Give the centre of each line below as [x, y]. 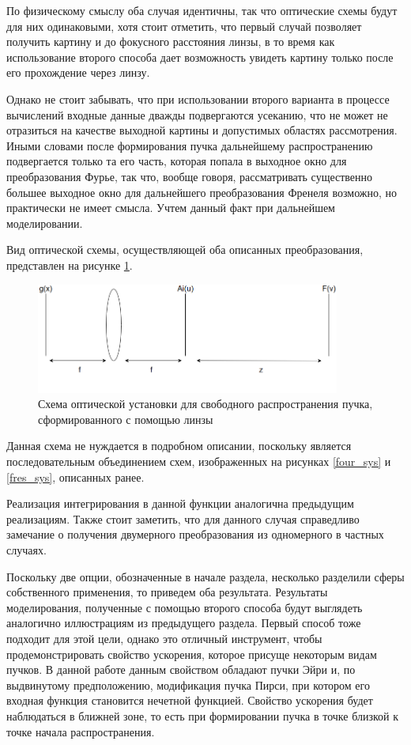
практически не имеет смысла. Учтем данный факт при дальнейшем [171, 208]
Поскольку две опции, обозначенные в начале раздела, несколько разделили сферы [205, 576]
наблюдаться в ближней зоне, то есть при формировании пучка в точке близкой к [202, 715]
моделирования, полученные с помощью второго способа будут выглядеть [185, 607]
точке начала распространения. [81, 731]
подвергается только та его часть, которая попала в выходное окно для [177, 161]
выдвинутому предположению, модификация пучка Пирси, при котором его [188, 684]
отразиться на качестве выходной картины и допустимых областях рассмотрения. [202, 130]
